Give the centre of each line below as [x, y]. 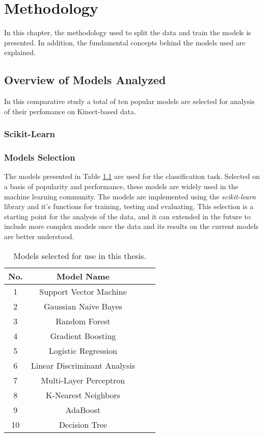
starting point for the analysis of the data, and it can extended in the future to [127, 216]
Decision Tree [83, 424]
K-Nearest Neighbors [83, 395]
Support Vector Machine [83, 291]
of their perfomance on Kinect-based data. [70, 111]
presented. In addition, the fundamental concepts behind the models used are [125, 42]
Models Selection [40, 157]
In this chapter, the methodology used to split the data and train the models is [128, 32]
